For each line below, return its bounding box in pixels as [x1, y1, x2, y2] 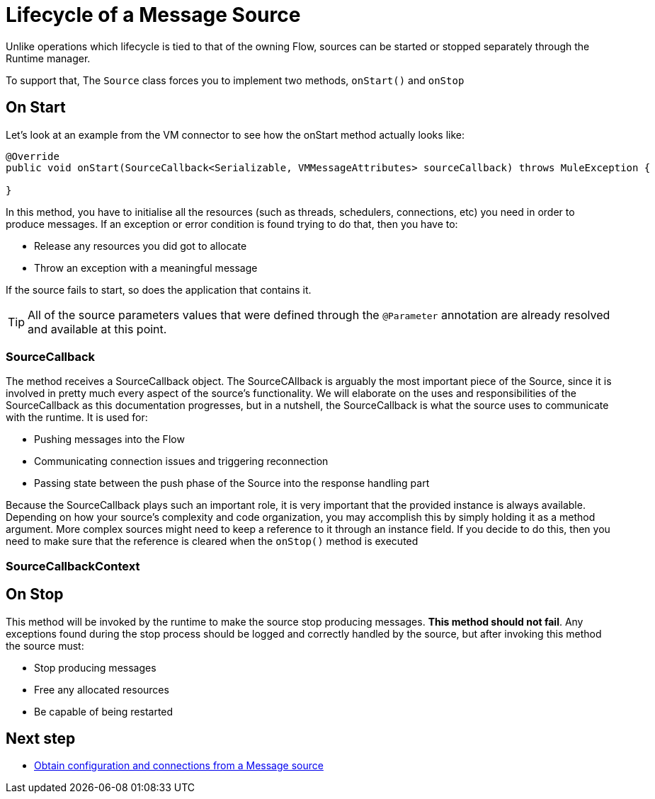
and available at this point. [28, 321, 167, 336]
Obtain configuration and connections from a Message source [34, 759, 324, 772]
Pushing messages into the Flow [34, 433, 185, 446]
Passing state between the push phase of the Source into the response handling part [34, 477, 430, 490]
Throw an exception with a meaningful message [34, 261, 258, 274]
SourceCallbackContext [6, 558, 140, 573]
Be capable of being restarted [34, 705, 173, 718]
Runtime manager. [6, 52, 91, 64]
